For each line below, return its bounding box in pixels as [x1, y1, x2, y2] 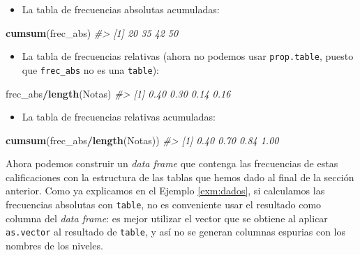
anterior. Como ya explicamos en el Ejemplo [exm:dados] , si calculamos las [6, 183, 325, 198]
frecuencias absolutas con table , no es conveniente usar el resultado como [6, 197, 322, 212]
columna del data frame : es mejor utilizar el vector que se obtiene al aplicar [6, 210, 328, 225]
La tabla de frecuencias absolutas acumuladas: [22, 2, 220, 16]
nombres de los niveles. [6, 238, 103, 252]
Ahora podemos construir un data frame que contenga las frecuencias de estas [6, 156, 338, 171]
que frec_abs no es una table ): [22, 62, 160, 77]
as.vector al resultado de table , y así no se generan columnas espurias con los [6, 224, 346, 239]
